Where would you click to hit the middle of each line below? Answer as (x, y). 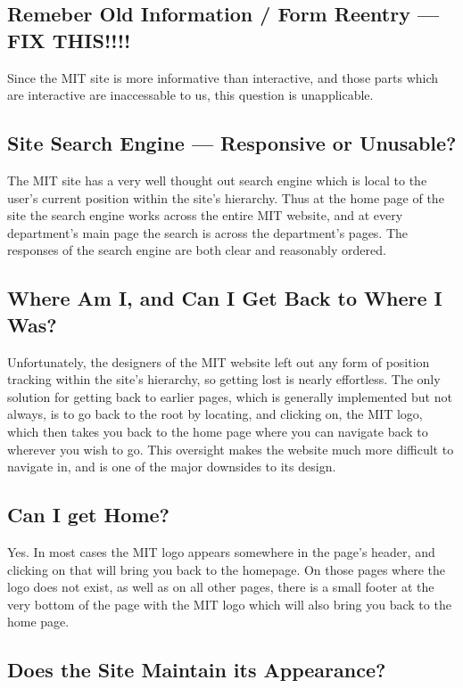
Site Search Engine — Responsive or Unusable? (232, 143)
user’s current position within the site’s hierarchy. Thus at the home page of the (226, 197)
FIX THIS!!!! (69, 40)
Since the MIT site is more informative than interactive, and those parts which (223, 77)
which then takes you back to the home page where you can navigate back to (218, 431)
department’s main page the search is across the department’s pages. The (208, 232)
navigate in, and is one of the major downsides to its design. (172, 467)
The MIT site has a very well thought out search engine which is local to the (217, 180)
